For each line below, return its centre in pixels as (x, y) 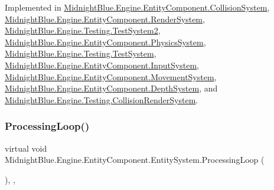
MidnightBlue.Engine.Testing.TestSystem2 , (83, 30)
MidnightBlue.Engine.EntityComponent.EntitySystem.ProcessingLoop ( (135, 160)
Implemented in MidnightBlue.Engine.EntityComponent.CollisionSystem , (137, 7)
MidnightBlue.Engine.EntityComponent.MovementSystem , (111, 76)
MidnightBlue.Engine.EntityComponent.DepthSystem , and (111, 88)
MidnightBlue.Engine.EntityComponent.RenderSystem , (105, 19)
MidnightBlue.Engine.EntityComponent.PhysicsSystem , (105, 42)
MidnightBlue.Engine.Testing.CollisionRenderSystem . (102, 99)
